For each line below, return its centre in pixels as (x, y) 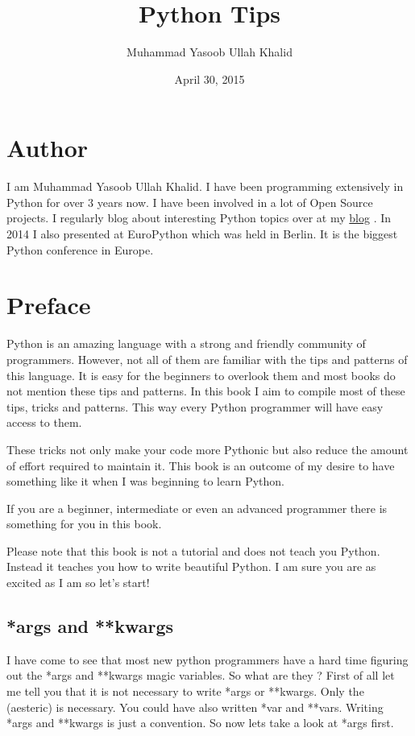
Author (48, 148)
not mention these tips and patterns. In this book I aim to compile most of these (206, 391)
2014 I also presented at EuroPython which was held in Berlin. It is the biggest (202, 234)
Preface (49, 305)
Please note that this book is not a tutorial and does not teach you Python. (193, 550)
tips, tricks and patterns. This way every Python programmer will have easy (195, 406)
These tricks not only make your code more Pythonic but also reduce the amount (207, 449)
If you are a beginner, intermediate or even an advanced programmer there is (197, 508)
